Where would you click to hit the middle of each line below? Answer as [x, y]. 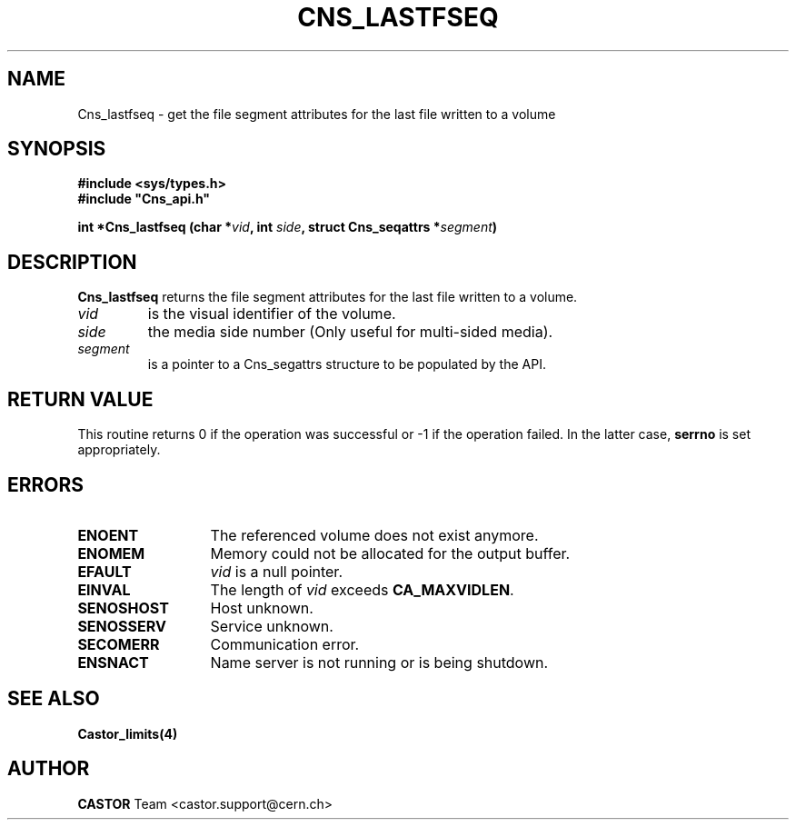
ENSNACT [113, 662]
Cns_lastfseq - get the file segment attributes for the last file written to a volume [317, 114]
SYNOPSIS [57, 149]
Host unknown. [262, 608]
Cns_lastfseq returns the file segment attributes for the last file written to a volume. [328, 297]
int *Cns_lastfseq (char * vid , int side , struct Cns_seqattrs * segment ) [288, 227]
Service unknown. [272, 626]
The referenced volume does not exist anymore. [374, 535]
